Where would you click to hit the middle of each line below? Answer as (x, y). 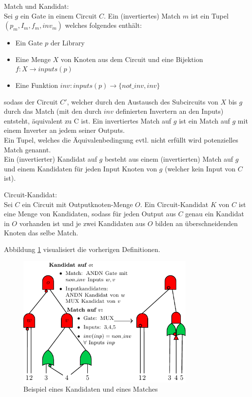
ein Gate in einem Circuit (58, 15)
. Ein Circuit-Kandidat (174, 204)
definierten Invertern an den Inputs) (170, 111)
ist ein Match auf (204, 120)
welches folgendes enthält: (103, 25)
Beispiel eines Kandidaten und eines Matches (91, 389)
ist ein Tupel (210, 15)
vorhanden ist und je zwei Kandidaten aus (82, 223)
